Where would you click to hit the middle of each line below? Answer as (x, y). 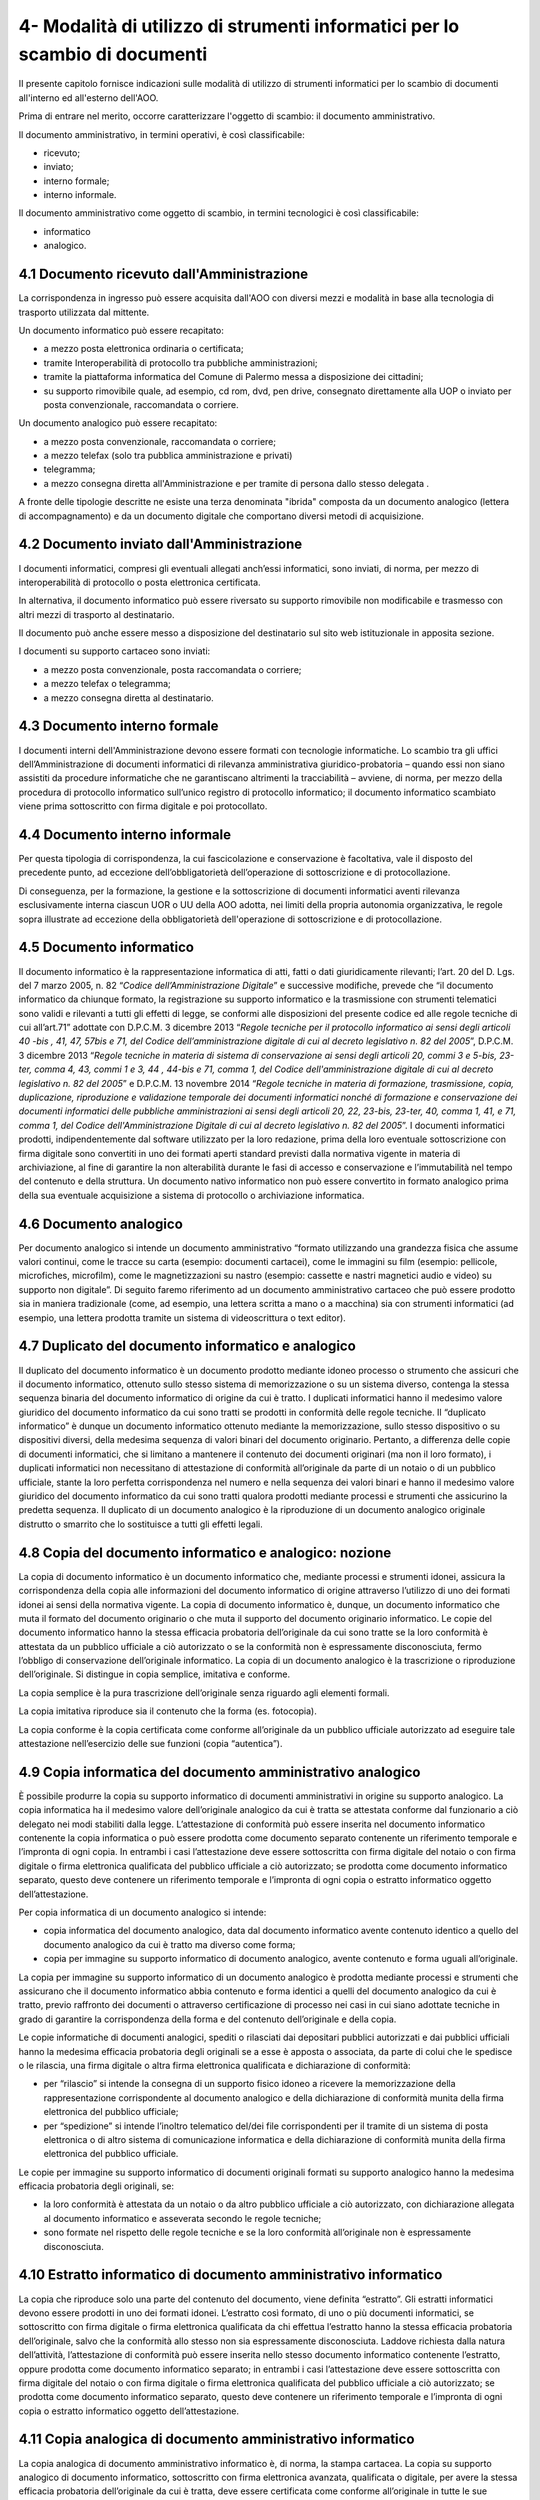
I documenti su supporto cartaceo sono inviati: (114, 651)
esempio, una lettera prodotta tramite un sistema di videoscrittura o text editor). (182, 1317)
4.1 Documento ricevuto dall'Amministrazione (163, 274)
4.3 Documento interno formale (118, 726)
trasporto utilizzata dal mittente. (84, 312)
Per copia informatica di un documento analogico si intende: (142, 1912)
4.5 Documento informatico (106, 947)
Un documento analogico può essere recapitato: (118, 423)
